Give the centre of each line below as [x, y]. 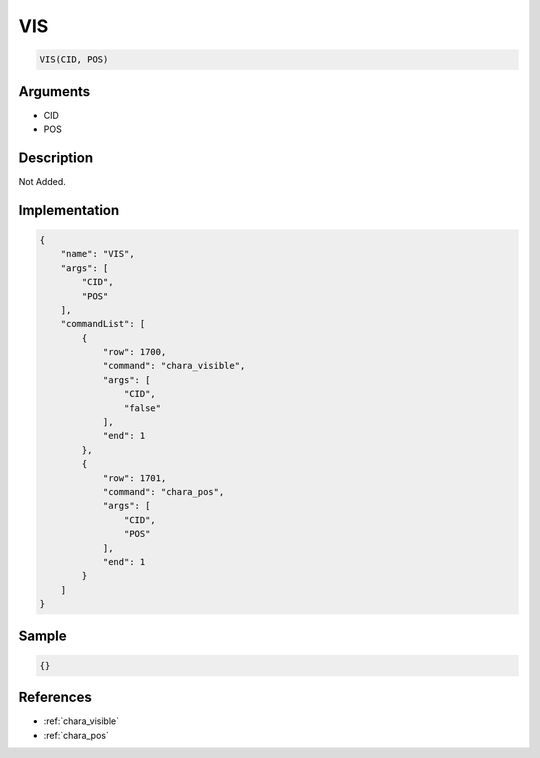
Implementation [69, 210]
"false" [142, 408]
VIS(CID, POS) [74, 59]
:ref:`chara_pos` [76, 735]
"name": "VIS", [97, 254]
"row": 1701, [134, 478]
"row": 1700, [134, 352]
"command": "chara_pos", [163, 491]
